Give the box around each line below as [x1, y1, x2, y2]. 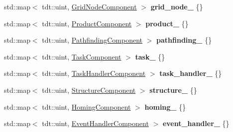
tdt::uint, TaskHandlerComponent [42, 68, 146, 78]
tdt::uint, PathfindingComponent [42, 35, 143, 45]
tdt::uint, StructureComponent [42, 84, 136, 95]
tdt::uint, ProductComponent [42, 18, 132, 28]
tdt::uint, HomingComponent [42, 101, 131, 112]
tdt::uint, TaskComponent [42, 51, 121, 62]
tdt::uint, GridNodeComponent [42, 1, 137, 11]
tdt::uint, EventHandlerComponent [42, 118, 149, 129]
